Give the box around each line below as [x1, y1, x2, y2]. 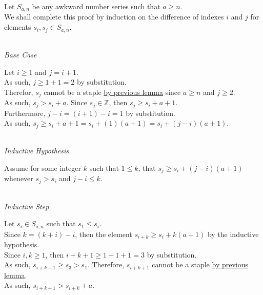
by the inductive [207, 228, 259, 239]
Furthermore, [4, 107, 46, 118]
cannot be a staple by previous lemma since [44, 86, 181, 97]
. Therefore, [87, 259, 125, 270]
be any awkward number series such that [32, 1, 160, 11]
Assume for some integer [4, 163, 81, 173]
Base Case [4, 49, 37, 60]
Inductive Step [4, 201, 49, 211]
